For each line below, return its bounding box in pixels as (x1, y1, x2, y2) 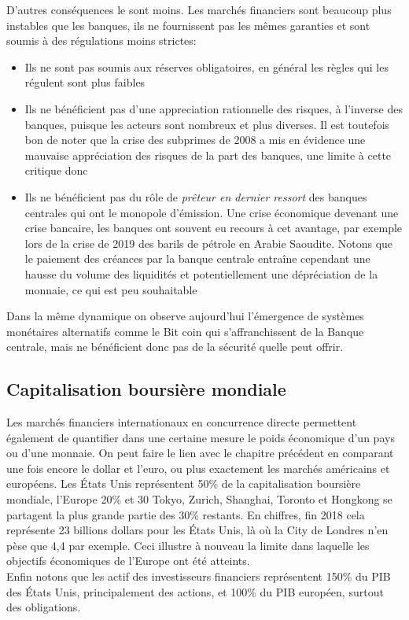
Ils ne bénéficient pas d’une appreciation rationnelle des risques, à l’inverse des (24, 100, 403, 116)
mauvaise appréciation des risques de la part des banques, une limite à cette (24, 146, 392, 163)
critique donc (24, 162, 88, 179)
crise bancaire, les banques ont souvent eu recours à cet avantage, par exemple (24, 220, 403, 236)
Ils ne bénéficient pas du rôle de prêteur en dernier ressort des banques (24, 188, 367, 205)
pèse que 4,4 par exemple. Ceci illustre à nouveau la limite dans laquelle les (6, 537, 370, 553)
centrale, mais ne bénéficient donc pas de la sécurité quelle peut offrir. (6, 338, 344, 355)
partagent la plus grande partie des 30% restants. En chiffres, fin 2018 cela (6, 506, 365, 522)
